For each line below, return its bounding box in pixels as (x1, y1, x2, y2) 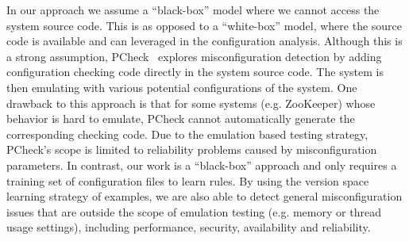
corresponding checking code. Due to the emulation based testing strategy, (6, 125, 368, 142)
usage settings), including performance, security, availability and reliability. (6, 219, 371, 235)
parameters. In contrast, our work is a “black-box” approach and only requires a (6, 156, 397, 173)
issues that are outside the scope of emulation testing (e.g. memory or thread (6, 203, 381, 220)
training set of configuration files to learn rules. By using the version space (6, 172, 369, 189)
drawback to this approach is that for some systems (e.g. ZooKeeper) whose (6, 94, 376, 111)
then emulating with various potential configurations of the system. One (6, 78, 357, 95)
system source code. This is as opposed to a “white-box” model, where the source (6, 17, 403, 33)
